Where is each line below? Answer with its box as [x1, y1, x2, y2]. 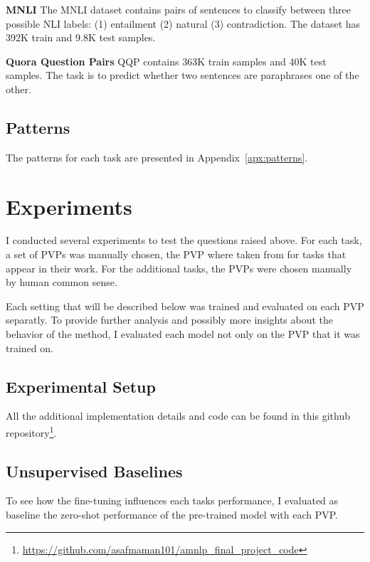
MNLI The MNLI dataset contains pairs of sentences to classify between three [6, 2, 351, 16]
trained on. [6, 340, 53, 355]
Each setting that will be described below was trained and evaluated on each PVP [6, 298, 364, 313]
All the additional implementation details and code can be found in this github [6, 408, 350, 423]
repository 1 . [6, 423, 57, 440]
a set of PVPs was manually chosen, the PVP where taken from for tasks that [6, 247, 347, 262]
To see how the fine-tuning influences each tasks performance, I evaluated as [6, 493, 339, 508]
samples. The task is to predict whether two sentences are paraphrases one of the [6, 68, 359, 83]
